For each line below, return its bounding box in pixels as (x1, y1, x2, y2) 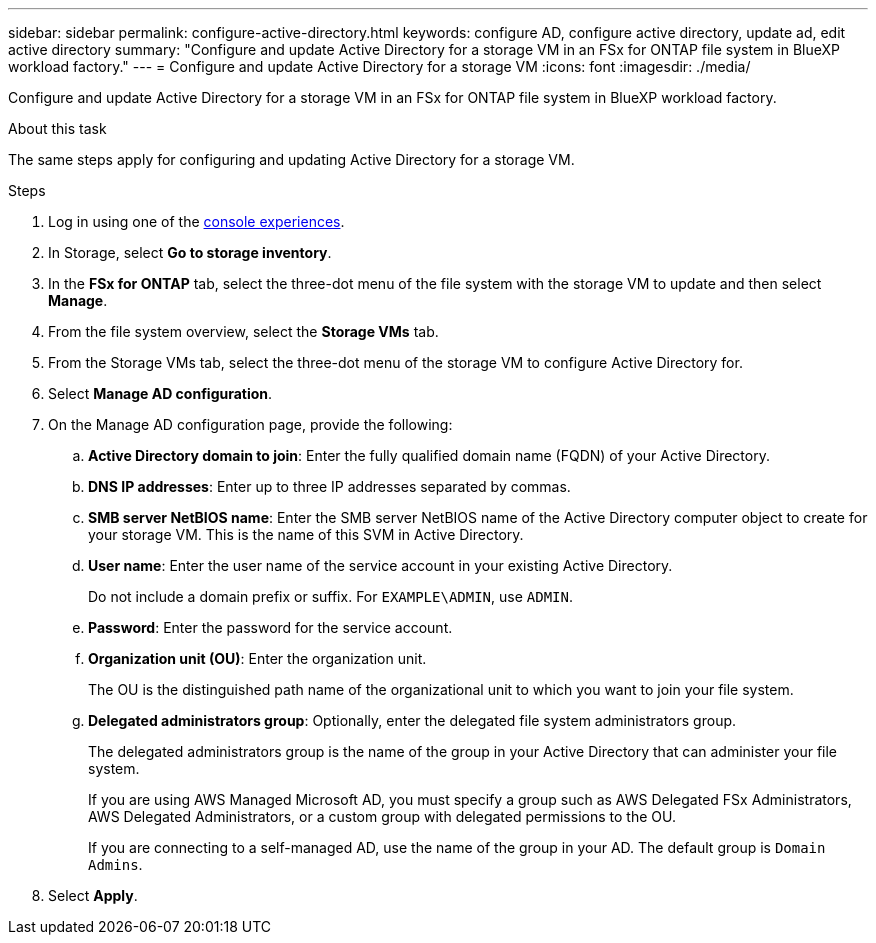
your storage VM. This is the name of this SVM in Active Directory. (88, 526, 524, 543)
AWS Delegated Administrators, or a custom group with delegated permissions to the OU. (88, 808, 676, 825)
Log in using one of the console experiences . (48, 213, 345, 230)
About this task (8, 120, 107, 137)
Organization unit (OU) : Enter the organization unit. (88, 650, 427, 667)
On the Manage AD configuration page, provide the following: (48, 416, 453, 433)
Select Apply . (48, 887, 138, 904)
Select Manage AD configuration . (48, 385, 273, 402)
